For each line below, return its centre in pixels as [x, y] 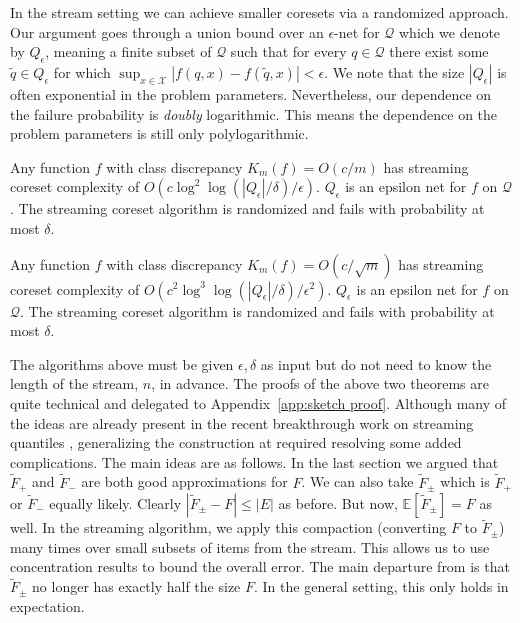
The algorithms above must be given [122, 363]
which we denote [449, 31]
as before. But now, [338, 502]
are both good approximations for [184, 481]
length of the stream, [74, 383]
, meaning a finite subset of [128, 51]
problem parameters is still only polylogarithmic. [159, 133]
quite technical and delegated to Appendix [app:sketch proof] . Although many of [258, 402]
